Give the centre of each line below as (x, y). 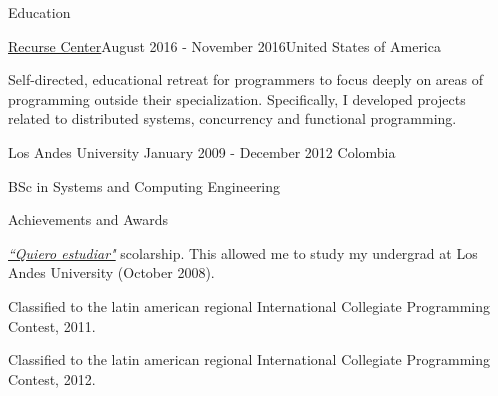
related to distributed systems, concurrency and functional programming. (232, 118)
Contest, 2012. (52, 378)
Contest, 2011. (52, 325)
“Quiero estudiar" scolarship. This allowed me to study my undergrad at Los (243, 252)
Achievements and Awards (88, 219)
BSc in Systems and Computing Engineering (144, 185)
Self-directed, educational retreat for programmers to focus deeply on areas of (245, 79)
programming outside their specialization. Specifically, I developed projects (237, 98)
